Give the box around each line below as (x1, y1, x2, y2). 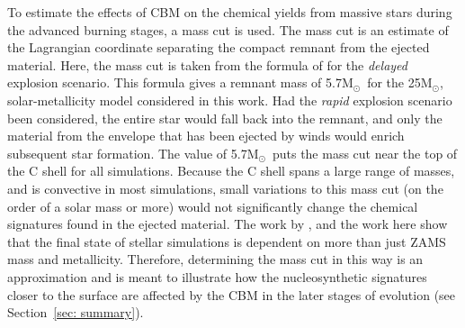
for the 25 (367, 73, 421, 92)
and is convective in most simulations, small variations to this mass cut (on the (7, 178, 443, 197)
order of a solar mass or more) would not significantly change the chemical (7, 196, 418, 215)
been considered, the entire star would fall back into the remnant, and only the (7, 108, 443, 127)
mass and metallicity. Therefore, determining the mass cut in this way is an (7, 250, 424, 269)
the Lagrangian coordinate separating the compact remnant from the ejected (7, 38, 430, 57)
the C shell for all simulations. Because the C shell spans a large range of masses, (7, 161, 455, 180)
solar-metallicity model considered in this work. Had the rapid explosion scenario (7, 90, 452, 109)
